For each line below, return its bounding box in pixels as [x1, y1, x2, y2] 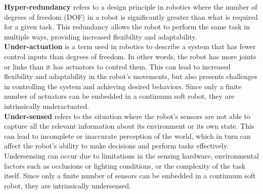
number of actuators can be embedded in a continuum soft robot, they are [4, 91, 235, 101]
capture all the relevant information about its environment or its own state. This [4, 121, 254, 131]
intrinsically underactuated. [4, 100, 90, 111]
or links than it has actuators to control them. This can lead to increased [4, 61, 231, 71]
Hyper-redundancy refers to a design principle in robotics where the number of [4, 2, 257, 12]
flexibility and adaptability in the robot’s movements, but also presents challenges [4, 71, 257, 82]
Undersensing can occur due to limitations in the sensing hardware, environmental [4, 150, 259, 161]
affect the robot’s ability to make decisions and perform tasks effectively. [4, 140, 229, 151]
